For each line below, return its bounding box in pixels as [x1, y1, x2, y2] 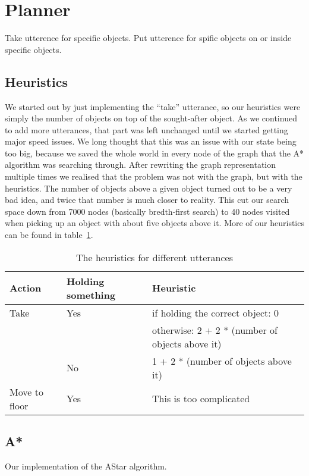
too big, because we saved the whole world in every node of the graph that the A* [5, 146, 304, 159]
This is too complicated [152, 392, 250, 406]
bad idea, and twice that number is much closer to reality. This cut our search [5, 193, 289, 206]
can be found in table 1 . [5, 228, 93, 241]
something [67, 287, 116, 302]
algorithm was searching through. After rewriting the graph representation [5, 158, 276, 171]
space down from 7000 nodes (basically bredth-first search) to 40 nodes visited [5, 205, 290, 217]
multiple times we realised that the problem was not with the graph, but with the [5, 170, 302, 183]
